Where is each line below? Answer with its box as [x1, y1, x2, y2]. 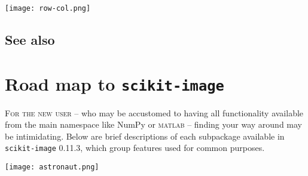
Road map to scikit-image [5, 71, 224, 95]
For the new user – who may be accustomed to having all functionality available [5, 106, 304, 119]
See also [5, 30, 55, 49]
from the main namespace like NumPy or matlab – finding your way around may [5, 118, 302, 131]
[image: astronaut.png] [5, 163, 99, 172]
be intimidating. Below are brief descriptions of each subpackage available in [5, 129, 285, 142]
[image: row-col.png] [5, 4, 91, 13]
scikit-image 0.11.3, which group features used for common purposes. [5, 141, 265, 154]
